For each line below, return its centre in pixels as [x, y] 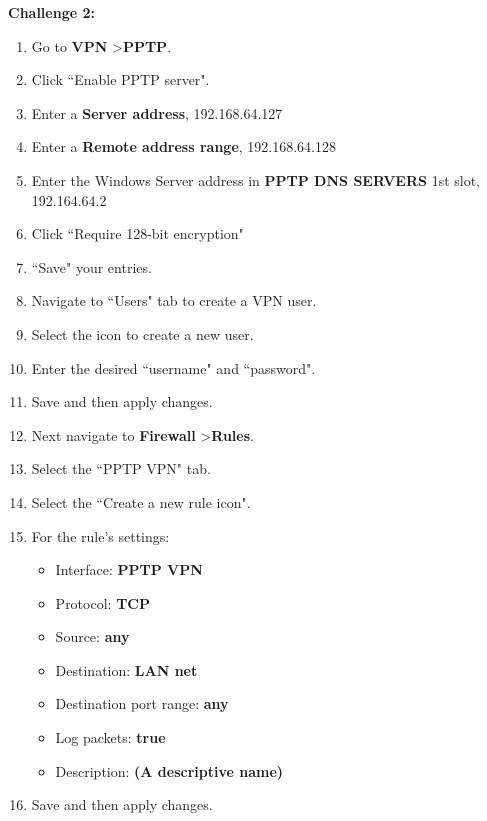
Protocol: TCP [102, 602]
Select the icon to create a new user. [142, 333]
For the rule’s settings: [100, 535]
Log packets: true [110, 737]
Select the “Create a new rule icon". [141, 501]
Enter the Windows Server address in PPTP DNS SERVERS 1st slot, [256, 179]
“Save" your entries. [91, 266]
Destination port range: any [142, 703]
